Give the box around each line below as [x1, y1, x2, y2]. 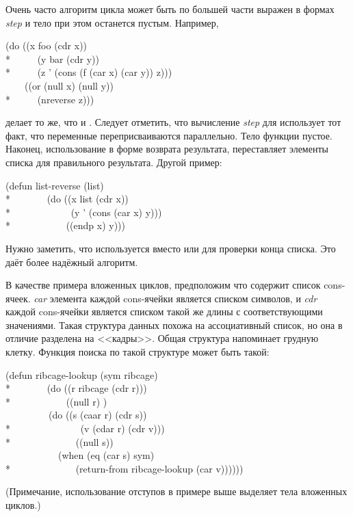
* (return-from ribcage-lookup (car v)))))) [5, 461, 244, 475]
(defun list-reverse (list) [5, 178, 104, 192]
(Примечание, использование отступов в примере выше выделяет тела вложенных [5, 484, 348, 499]
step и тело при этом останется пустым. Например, [5, 15, 219, 29]
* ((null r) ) [5, 394, 107, 408]
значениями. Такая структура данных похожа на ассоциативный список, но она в [5, 317, 343, 332]
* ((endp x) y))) [5, 218, 126, 233]
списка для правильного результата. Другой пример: [5, 155, 222, 169]
